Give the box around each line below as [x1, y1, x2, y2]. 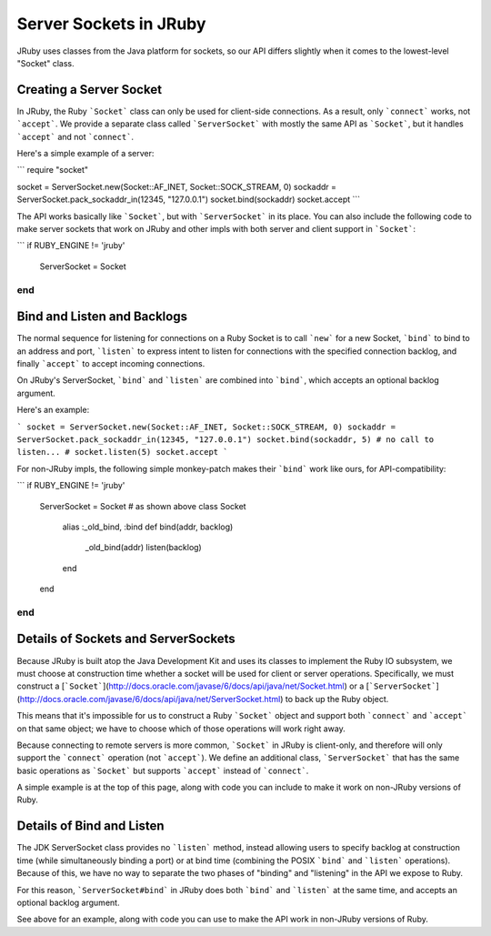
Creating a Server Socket [16, 82, 163, 97]
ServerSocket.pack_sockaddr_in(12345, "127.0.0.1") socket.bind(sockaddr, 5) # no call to [16, 434, 435, 445]
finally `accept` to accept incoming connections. [16, 358, 205, 368]
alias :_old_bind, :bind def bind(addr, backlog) [62, 521, 234, 532]
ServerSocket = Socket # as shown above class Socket [39, 500, 246, 511]
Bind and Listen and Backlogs [16, 309, 188, 325]
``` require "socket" [16, 165, 89, 176]
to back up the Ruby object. [285, 693, 389, 704]
